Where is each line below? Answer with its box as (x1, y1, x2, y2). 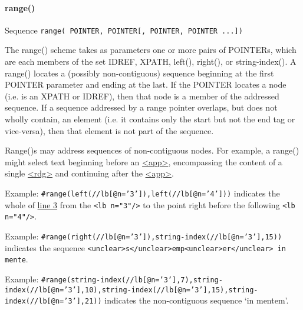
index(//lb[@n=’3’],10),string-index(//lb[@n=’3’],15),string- (5, 285, 258, 294)
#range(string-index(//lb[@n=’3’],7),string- (41, 275, 223, 284)
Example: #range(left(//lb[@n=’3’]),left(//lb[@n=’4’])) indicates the (5, 186, 280, 199)
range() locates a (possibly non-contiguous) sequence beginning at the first (5, 66, 274, 79)
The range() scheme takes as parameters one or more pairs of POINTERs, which (5, 44, 297, 56)
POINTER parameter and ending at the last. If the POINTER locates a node (5, 78, 286, 91)
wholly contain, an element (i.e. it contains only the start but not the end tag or (5, 113, 295, 125)
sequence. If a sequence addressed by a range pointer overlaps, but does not (5, 101, 278, 114)
